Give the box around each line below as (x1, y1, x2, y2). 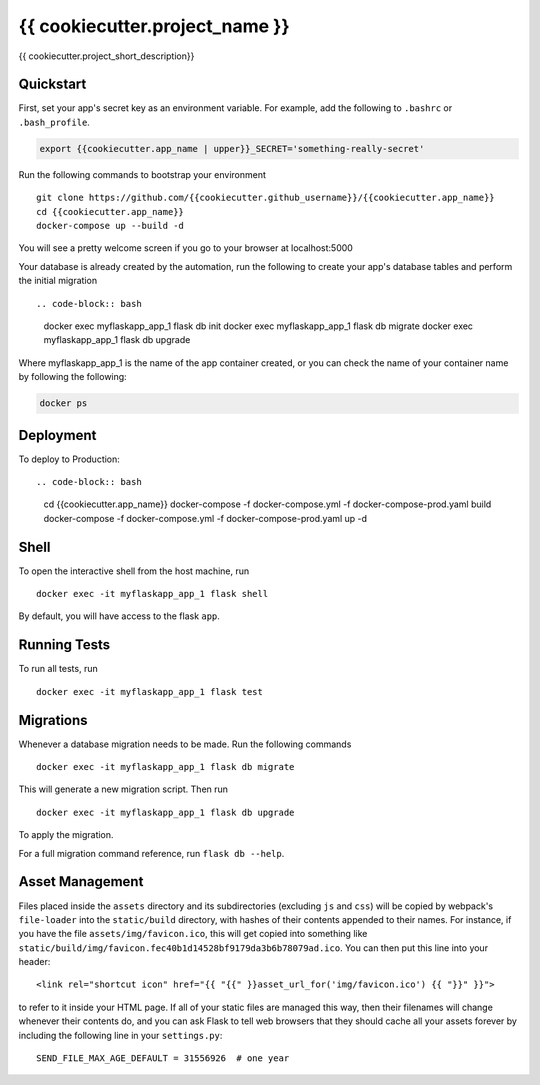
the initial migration (18, 275, 98, 287)
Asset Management (18, 873, 144, 890)
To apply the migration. (18, 829, 114, 841)
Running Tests (18, 636, 110, 654)
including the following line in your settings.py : (18, 1029, 223, 1041)
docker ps (39, 398, 88, 409)
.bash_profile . (18, 116, 90, 128)
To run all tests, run (18, 663, 99, 675)
